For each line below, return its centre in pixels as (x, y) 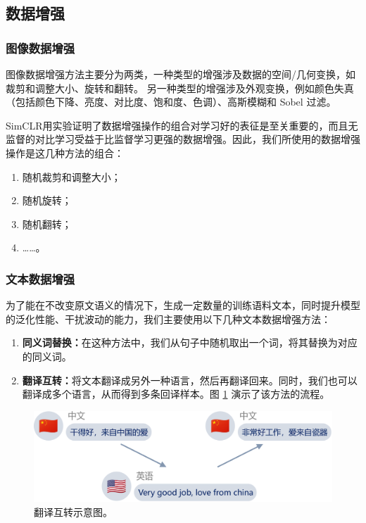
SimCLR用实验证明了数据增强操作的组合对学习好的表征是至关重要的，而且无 (182, 125)
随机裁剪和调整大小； (71, 176)
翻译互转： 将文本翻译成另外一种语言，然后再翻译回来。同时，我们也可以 (190, 380)
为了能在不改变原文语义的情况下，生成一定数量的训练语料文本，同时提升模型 (183, 305)
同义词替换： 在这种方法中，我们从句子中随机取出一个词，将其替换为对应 (190, 342)
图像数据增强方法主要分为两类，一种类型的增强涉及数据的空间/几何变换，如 (181, 74)
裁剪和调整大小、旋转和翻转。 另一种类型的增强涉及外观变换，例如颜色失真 (180, 88)
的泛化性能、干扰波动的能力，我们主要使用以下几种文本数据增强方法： (168, 319)
